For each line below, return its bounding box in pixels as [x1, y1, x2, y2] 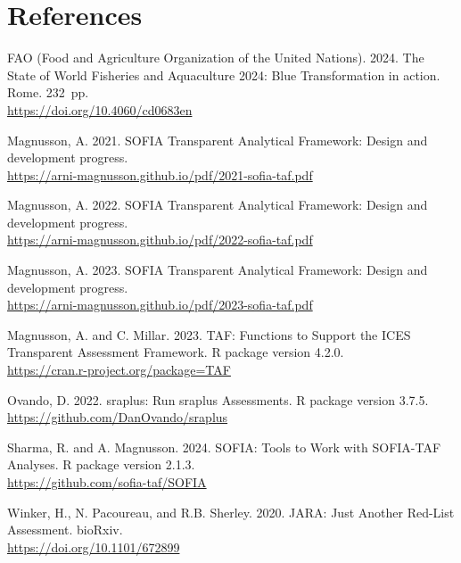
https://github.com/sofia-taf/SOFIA [7, 473, 207, 491]
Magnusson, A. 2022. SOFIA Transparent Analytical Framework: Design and [7, 195, 428, 214]
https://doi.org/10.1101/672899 [7, 537, 180, 556]
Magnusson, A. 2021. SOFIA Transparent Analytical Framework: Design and [7, 130, 428, 149]
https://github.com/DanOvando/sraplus [7, 408, 228, 426]
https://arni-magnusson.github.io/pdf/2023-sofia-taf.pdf [7, 295, 313, 314]
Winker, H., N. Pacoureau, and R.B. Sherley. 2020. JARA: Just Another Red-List [7, 502, 455, 521]
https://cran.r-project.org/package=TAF [7, 360, 231, 379]
